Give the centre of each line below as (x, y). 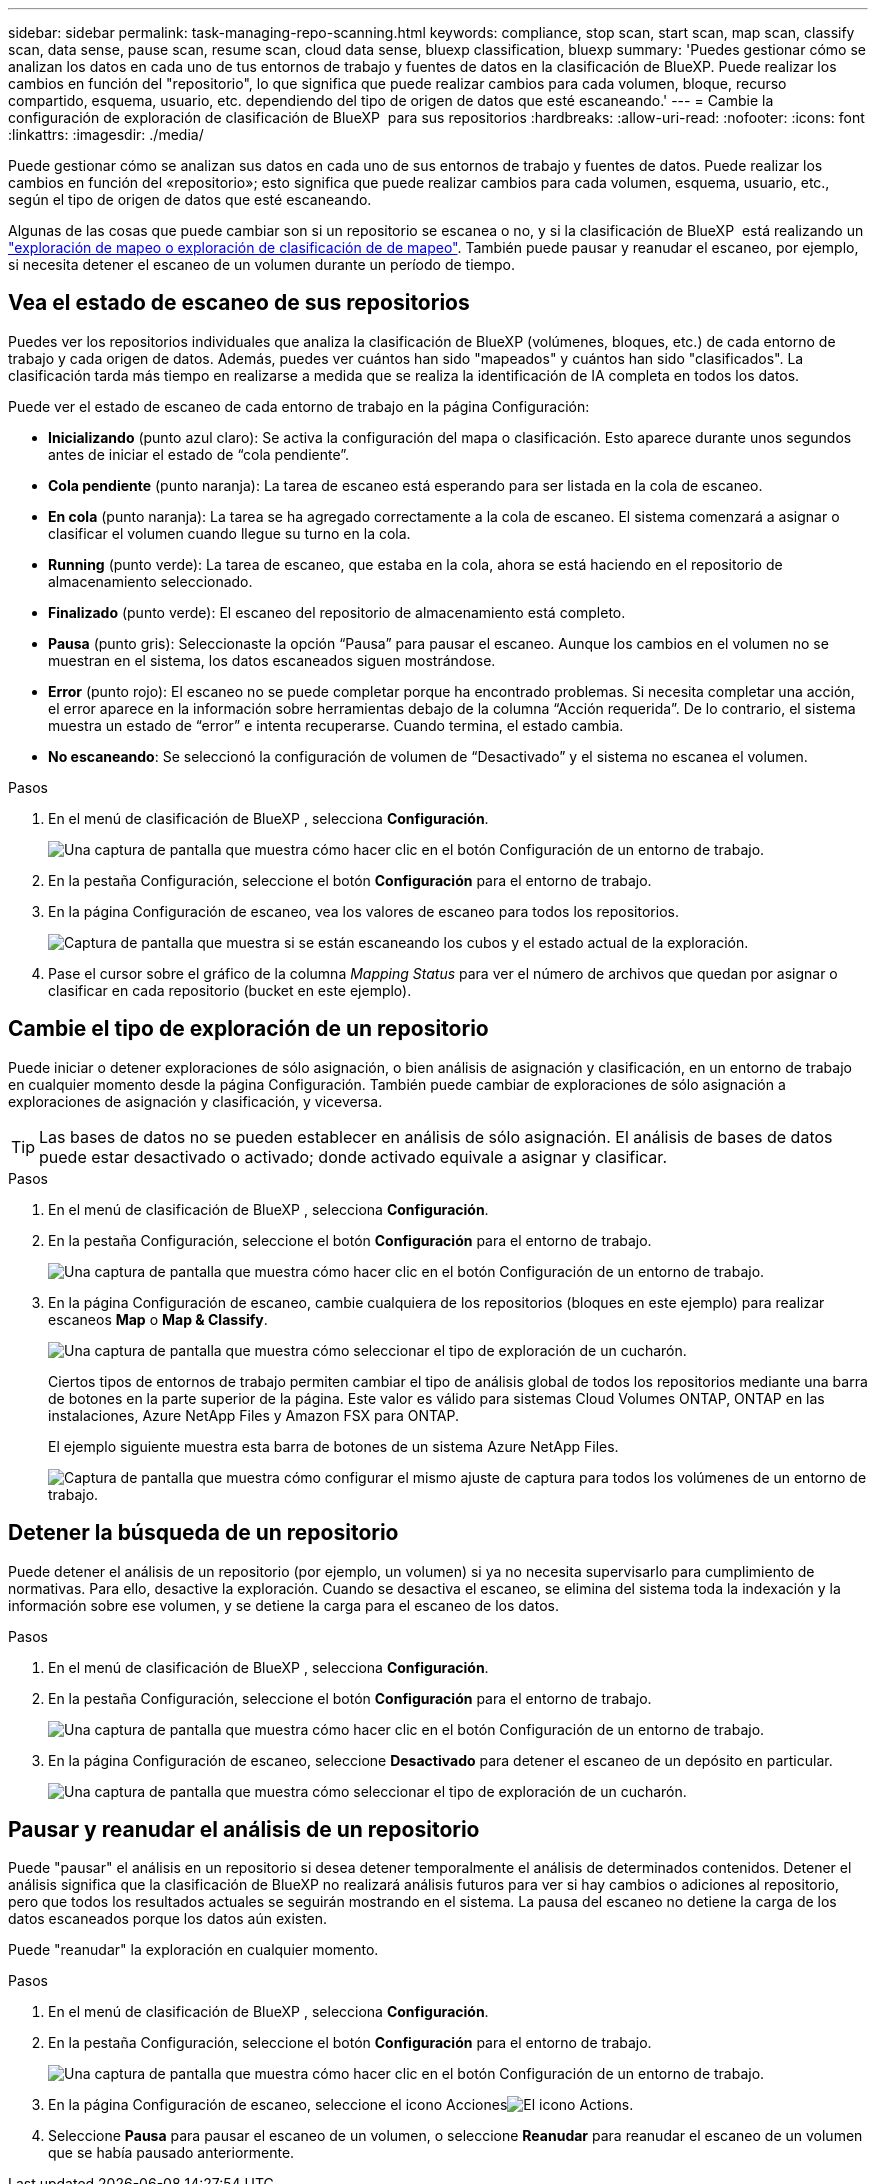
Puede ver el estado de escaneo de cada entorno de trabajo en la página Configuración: (299, 406)
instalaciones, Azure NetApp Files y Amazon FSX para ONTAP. (253, 1415)
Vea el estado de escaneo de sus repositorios (239, 303)
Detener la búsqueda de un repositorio (203, 1533)
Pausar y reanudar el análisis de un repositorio (244, 1829)
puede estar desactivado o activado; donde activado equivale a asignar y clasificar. (353, 1156)
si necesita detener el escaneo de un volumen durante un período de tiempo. (261, 264)
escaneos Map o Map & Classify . (158, 1319)
